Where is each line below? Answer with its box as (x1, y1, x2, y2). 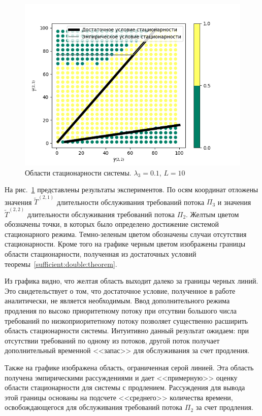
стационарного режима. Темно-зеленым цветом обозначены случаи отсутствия (5, 228, 247, 239)
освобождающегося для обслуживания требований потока (5, 402, 183, 412)
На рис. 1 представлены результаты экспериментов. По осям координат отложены (5, 184, 258, 195)
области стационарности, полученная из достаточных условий (5, 249, 196, 259)
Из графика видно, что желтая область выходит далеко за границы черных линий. (5, 275, 258, 286)
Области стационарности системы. (25, 167, 132, 178)
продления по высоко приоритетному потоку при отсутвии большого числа (5, 305, 237, 316)
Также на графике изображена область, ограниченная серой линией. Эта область (5, 362, 254, 372)
